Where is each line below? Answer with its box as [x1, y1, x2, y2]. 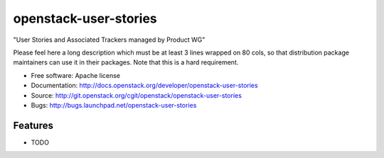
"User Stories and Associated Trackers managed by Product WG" [13, 35, 206, 44]
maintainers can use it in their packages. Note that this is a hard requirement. [13, 58, 239, 67]
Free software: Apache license [31, 71, 121, 79]
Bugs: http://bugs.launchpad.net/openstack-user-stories [31, 101, 197, 109]
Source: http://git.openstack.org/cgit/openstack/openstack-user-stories [31, 91, 242, 99]
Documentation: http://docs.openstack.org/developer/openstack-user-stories [31, 81, 259, 90]
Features [13, 119, 53, 131]
